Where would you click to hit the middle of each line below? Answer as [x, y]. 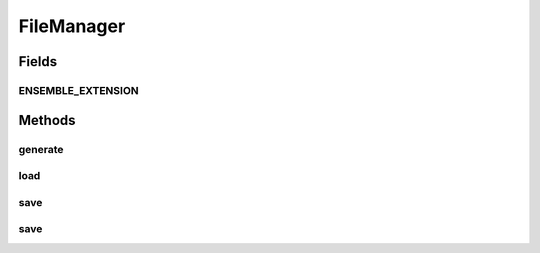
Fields [38, 61]
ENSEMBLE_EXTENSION [78, 90]
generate [41, 149]
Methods [47, 120]
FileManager [72, 26]
